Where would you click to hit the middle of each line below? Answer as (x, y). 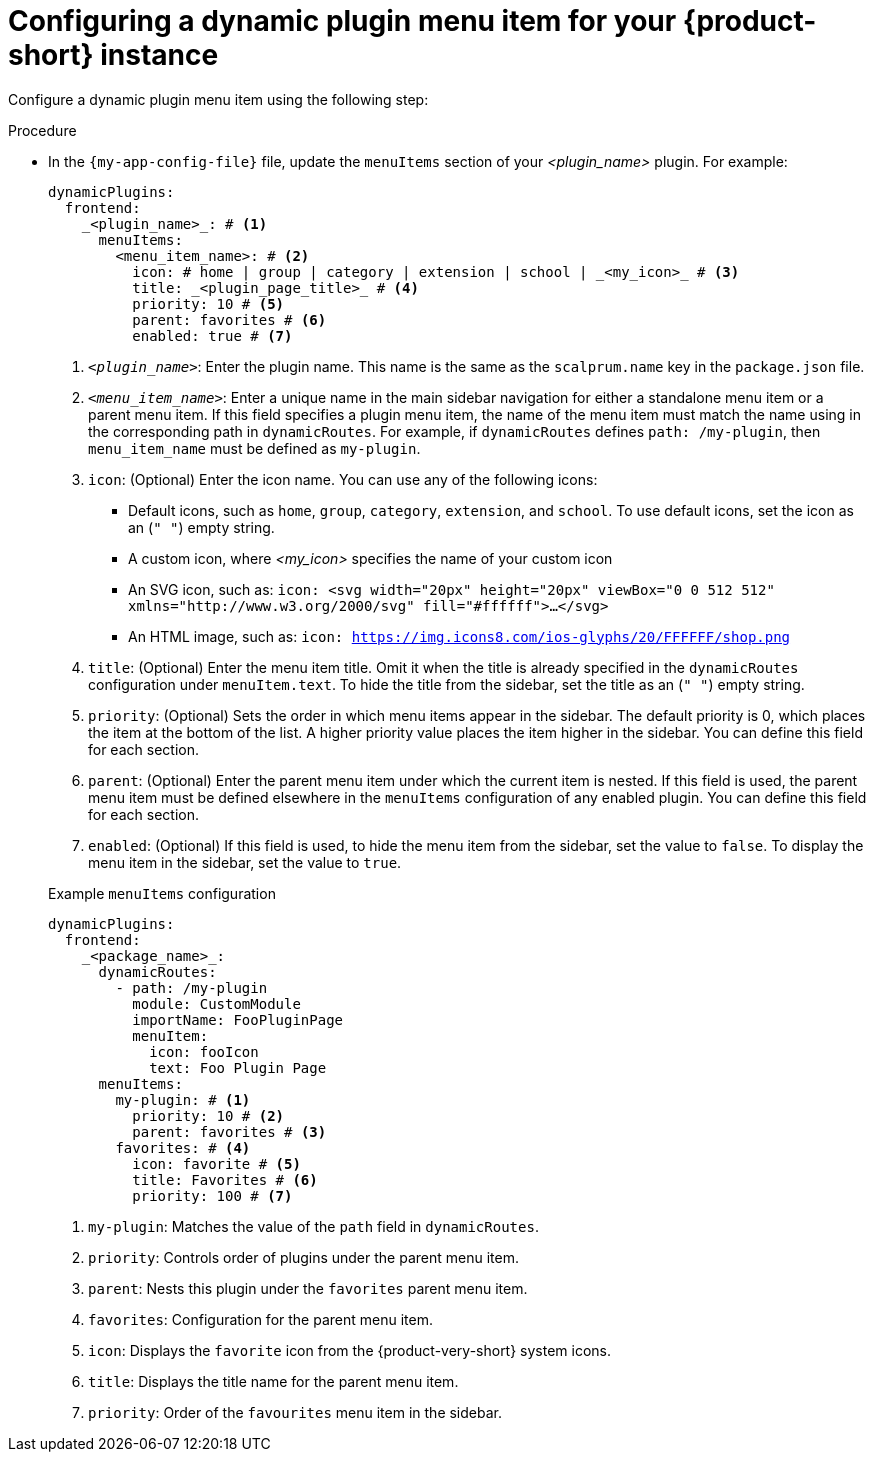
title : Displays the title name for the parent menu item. (273, 1381)
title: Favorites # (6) (225, 1179)
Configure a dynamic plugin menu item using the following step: (218, 99)
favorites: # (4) (183, 1147)
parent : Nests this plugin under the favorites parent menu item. (308, 1288)
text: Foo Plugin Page (238, 1067)
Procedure (42, 130)
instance (159, 55)
